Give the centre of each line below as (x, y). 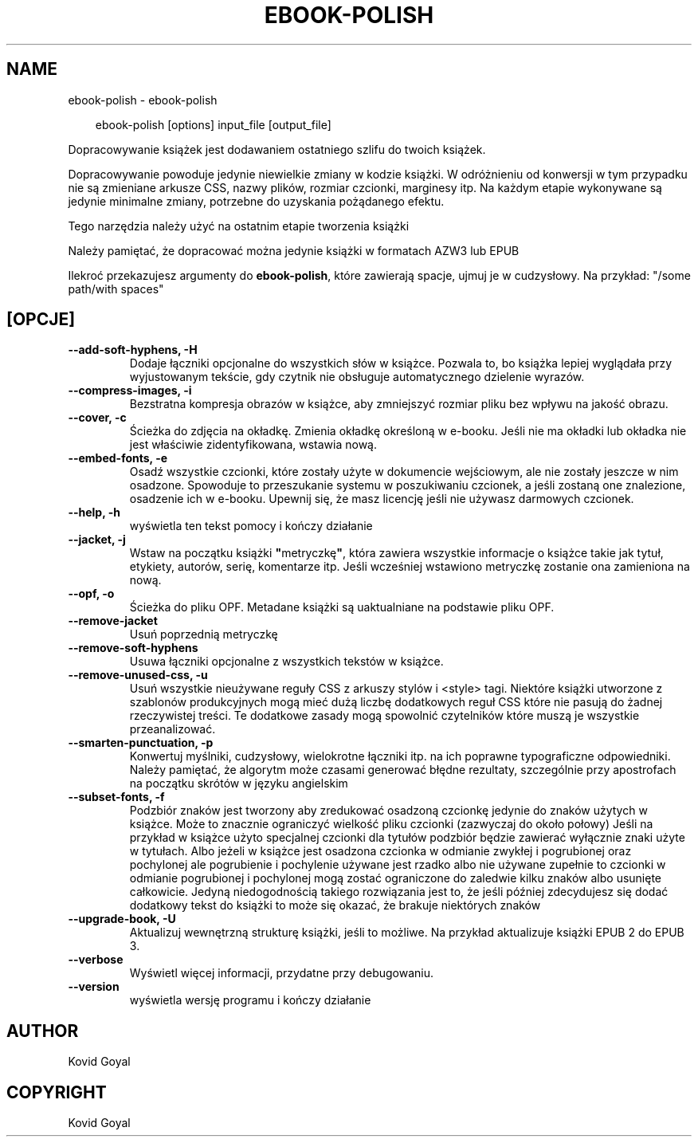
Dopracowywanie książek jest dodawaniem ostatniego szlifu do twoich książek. (277, 149)
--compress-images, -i (130, 391)
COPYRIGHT (57, 1092)
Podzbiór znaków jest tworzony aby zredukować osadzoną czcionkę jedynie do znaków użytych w (388, 811)
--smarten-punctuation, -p (141, 743)
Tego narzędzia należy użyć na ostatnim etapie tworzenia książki (239, 226)
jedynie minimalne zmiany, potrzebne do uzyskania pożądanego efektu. (256, 201)
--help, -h (94, 513)
